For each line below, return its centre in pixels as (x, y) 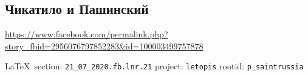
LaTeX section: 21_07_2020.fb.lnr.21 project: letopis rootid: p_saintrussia (154, 66)
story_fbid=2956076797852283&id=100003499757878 (104, 46)
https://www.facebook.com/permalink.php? (87, 34)
